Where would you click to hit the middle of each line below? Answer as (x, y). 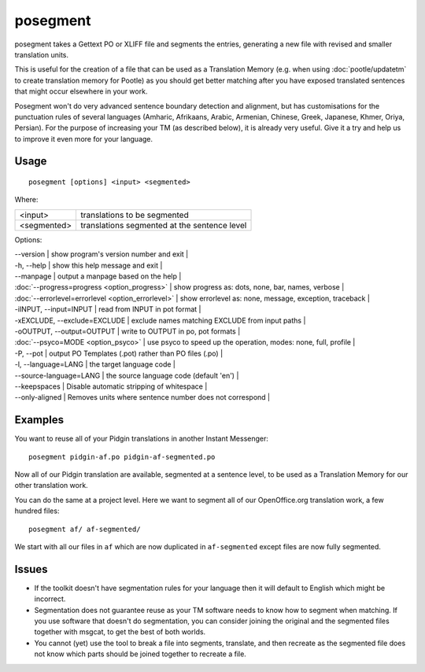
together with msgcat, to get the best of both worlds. (120, 632)
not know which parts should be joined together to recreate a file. (140, 654)
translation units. (42, 54)
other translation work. (51, 486)
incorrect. (50, 599)
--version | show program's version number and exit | (102, 254)
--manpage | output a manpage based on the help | (98, 276)
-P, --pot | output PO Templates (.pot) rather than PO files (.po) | (119, 353)
